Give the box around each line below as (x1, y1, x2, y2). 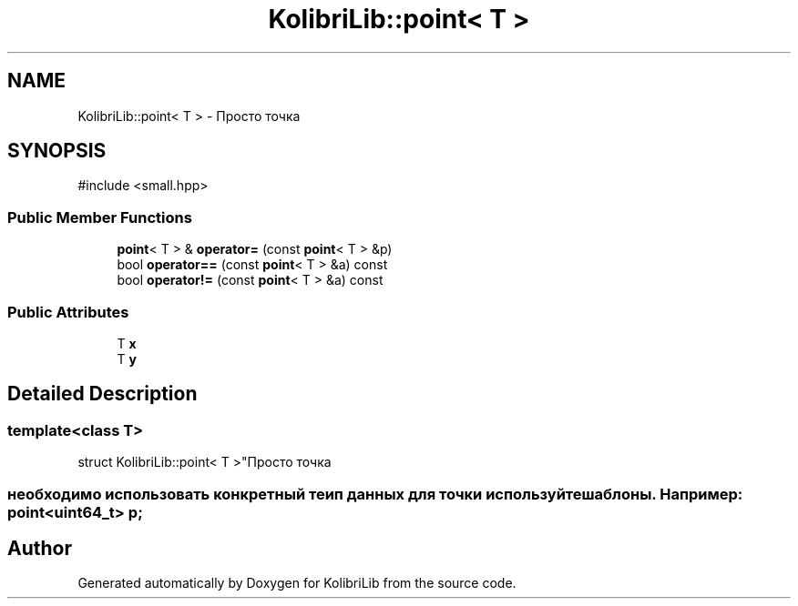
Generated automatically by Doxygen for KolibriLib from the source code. (77, 575, 517, 591)
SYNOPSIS (7, 139, 107, 163)
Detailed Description (7, 382, 198, 406)
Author (7, 536, 72, 560)
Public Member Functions (7, 207, 192, 227)
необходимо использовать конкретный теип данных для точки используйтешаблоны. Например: (7, 484, 743, 503)
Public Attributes (7, 302, 129, 321)
